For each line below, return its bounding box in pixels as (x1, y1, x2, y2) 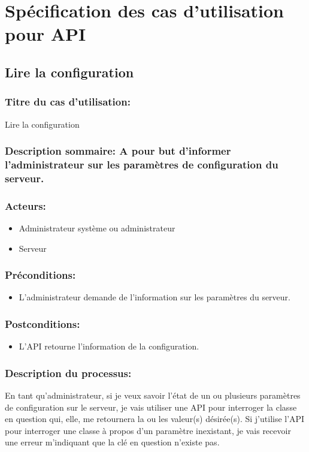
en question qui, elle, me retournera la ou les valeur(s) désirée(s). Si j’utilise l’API (5, 412, 305, 425)
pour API (5, 22, 86, 46)
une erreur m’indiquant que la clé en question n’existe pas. (5, 436, 220, 448)
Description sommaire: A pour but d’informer (5, 143, 231, 158)
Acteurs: (5, 198, 46, 213)
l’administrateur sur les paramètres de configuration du (5, 157, 278, 171)
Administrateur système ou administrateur (19, 222, 175, 234)
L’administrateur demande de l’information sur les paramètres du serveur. (19, 291, 290, 303)
